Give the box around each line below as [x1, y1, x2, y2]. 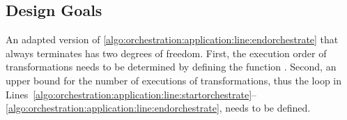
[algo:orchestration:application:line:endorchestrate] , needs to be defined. [6, 100, 311, 115]
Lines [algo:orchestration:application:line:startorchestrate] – [6, 87, 257, 101]
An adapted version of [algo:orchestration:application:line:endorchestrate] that [6, 32, 339, 47]
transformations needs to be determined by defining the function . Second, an [6, 59, 337, 74]
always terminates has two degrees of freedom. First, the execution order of [6, 45, 327, 60]
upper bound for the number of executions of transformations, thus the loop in [6, 73, 342, 87]
